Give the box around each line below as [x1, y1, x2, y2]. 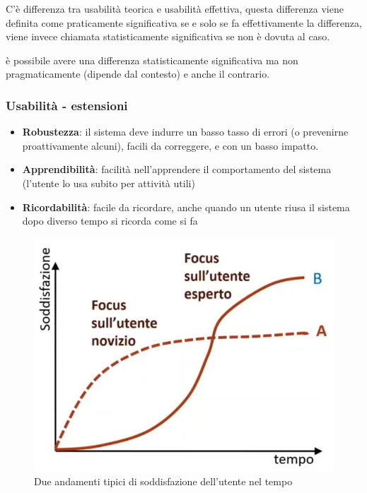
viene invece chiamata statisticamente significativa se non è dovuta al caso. [6, 29, 330, 44]
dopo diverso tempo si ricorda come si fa [22, 213, 198, 228]
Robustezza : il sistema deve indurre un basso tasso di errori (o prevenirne [22, 124, 349, 139]
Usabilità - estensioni [6, 96, 128, 114]
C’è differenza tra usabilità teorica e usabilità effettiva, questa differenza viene [6, 1, 344, 16]
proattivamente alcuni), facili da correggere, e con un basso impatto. [22, 138, 319, 153]
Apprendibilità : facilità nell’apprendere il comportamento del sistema [22, 162, 332, 177]
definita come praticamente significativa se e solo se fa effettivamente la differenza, [6, 15, 362, 30]
